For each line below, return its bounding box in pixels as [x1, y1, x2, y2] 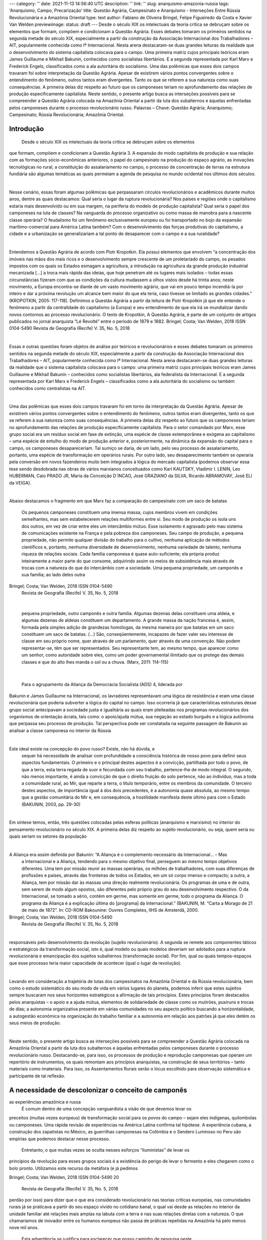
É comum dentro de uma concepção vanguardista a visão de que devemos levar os [21, 1106, 192, 1112]
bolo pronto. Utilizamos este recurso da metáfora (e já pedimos [9, 1165, 138, 1171]
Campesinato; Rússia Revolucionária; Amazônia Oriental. [9, 112, 125, 118]
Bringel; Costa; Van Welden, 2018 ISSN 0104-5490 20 [9, 1175, 119, 1180]
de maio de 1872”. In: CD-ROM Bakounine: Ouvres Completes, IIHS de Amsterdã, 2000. [21, 907, 199, 913]
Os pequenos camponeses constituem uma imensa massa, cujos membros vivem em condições [21, 509, 218, 515]
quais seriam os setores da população [9, 833, 87, 839]
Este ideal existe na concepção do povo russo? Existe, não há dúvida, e [9, 745, 155, 751]
